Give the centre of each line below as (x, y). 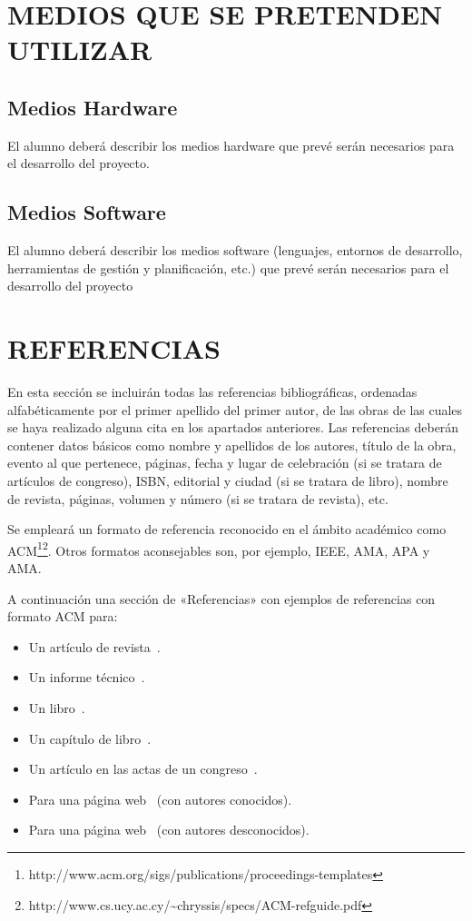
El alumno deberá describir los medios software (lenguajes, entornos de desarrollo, (235, 250)
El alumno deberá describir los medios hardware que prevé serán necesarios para (231, 145)
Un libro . (57, 708)
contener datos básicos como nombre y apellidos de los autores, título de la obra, (232, 445)
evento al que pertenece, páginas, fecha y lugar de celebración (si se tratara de (225, 463)
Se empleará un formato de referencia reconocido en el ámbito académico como (227, 529)
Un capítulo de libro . (90, 738)
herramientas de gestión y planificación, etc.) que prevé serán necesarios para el (228, 267)
